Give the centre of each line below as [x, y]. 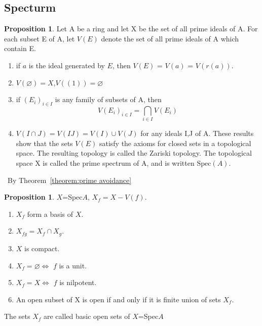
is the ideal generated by [67, 65]
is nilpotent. [78, 282]
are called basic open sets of [87, 316]
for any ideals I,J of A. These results [197, 133]
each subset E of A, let [40, 38]
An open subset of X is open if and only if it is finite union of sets [118, 299]
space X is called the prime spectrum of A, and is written [105, 163]
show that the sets [44, 143]
